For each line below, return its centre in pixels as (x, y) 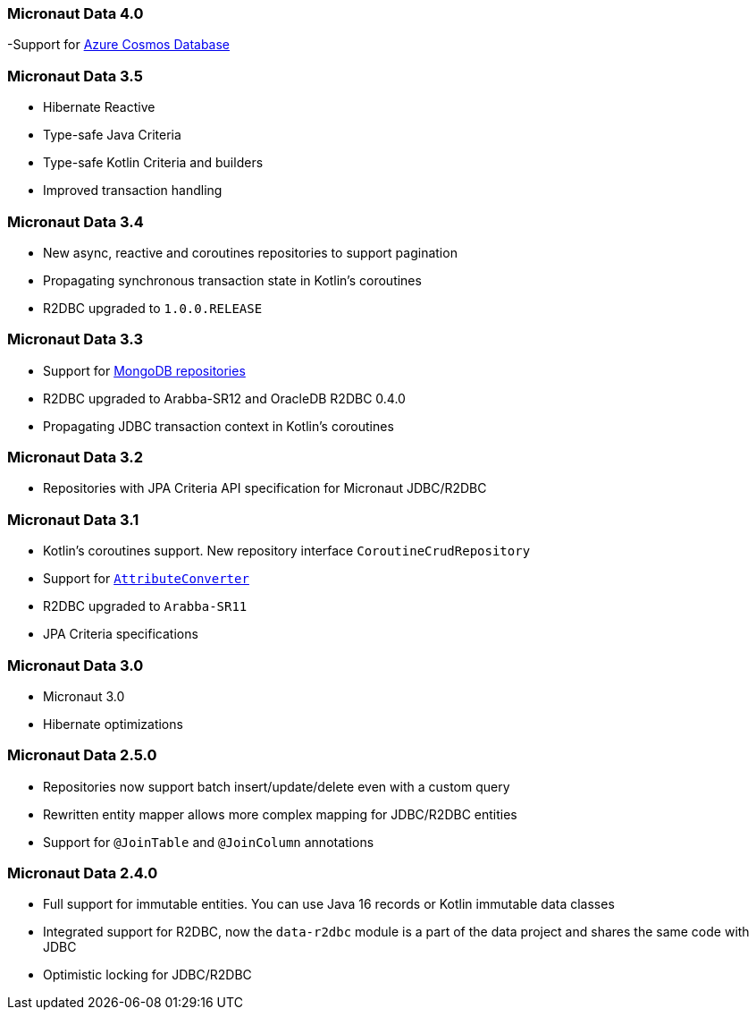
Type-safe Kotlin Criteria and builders (153, 163)
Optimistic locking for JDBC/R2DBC (147, 975)
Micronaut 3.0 (84, 696)
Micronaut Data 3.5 (75, 76)
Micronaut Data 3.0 (76, 665)
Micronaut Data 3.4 (76, 221)
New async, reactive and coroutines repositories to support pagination (250, 252)
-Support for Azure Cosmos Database (119, 45)
